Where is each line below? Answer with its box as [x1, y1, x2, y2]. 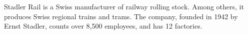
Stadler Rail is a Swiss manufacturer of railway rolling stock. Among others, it [4, 1, 244, 11]
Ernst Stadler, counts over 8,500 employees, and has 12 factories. [4, 21, 202, 31]
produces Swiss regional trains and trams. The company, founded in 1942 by [4, 11, 238, 21]
